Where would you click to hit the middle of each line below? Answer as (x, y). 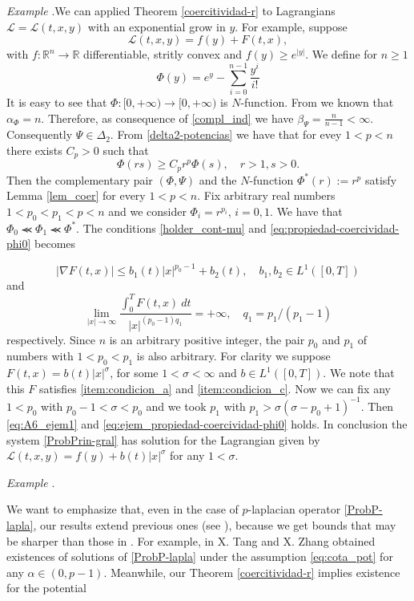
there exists (34, 150)
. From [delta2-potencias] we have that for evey (226, 134)
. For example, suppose (291, 26)
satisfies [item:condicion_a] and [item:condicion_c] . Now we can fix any (215, 388)
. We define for (342, 54)
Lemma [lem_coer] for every (76, 195)
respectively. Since (51, 339)
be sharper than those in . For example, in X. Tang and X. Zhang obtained (191, 540)
